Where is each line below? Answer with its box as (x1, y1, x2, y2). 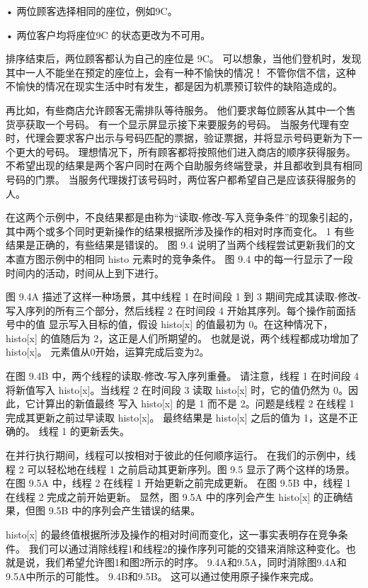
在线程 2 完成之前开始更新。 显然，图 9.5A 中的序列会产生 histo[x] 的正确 (6, 489, 343, 504)
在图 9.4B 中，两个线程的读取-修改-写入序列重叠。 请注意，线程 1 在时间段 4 (6, 368, 360, 383)
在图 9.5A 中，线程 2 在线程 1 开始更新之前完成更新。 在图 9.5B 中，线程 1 (6, 475, 351, 490)
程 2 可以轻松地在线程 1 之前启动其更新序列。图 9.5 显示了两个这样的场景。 (6, 461, 355, 476)
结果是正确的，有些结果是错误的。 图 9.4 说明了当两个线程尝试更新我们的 (6, 237, 345, 252)
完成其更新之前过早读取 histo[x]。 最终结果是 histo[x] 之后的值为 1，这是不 (6, 409, 348, 424)
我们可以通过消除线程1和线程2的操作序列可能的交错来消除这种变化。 (28, 541, 346, 555)
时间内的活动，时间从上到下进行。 (6, 265, 164, 280)
